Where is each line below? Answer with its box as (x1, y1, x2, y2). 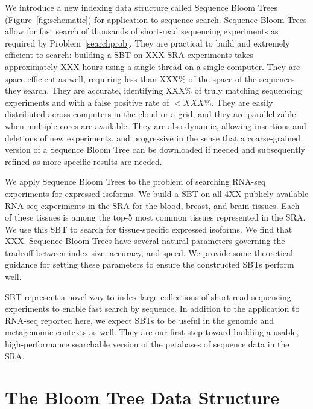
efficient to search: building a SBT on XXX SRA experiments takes (5, 48, 254, 61)
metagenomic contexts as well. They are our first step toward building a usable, (5, 326, 299, 338)
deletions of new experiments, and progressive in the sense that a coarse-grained (5, 131, 300, 144)
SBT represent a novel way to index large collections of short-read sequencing (5, 290, 291, 303)
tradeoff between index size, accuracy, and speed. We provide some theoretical (5, 246, 293, 259)
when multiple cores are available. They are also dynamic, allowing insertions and (5, 119, 306, 132)
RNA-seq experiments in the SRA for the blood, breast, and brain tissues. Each (5, 199, 300, 211)
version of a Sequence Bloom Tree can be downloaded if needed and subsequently (5, 143, 305, 156)
